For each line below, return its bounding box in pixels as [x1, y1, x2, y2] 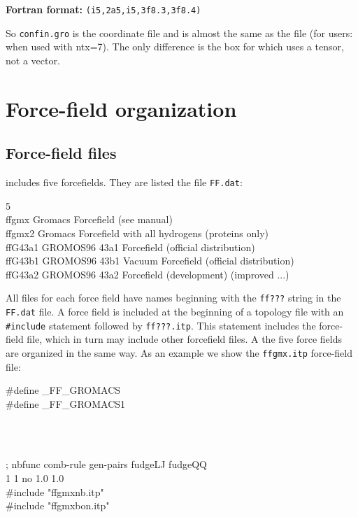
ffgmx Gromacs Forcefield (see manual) [6, 212, 173, 227]
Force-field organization [6, 94, 237, 122]
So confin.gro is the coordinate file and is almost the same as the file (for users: [6, 25, 353, 40]
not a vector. [6, 52, 60, 67]
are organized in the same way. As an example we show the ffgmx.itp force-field [6, 345, 353, 360]
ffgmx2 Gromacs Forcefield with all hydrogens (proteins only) [6, 225, 268, 240]
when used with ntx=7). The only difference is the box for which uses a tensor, [6, 39, 344, 54]
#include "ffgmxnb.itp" [6, 484, 104, 499]
